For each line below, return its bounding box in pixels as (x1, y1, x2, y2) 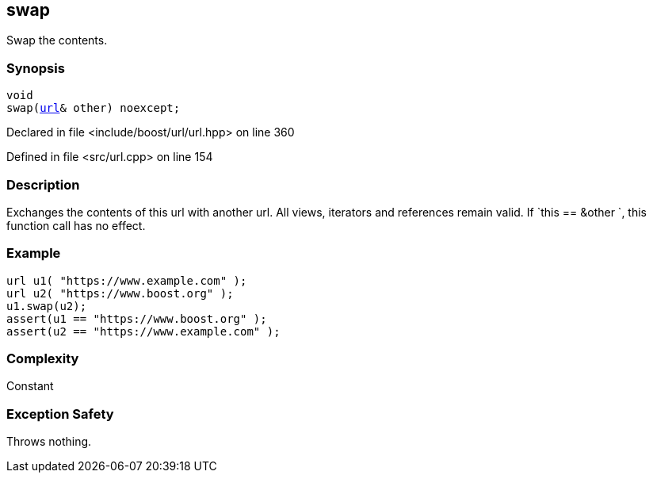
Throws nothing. (6, 435, 92, 449)
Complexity (6, 351, 79, 367)
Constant (6, 379, 54, 393)
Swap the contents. (6, 33, 108, 48)
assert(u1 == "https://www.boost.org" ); (6, 312, 267, 325)
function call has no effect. (6, 218, 146, 232)
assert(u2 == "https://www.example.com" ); (6, 324, 281, 338)
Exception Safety (6, 405, 114, 422)
